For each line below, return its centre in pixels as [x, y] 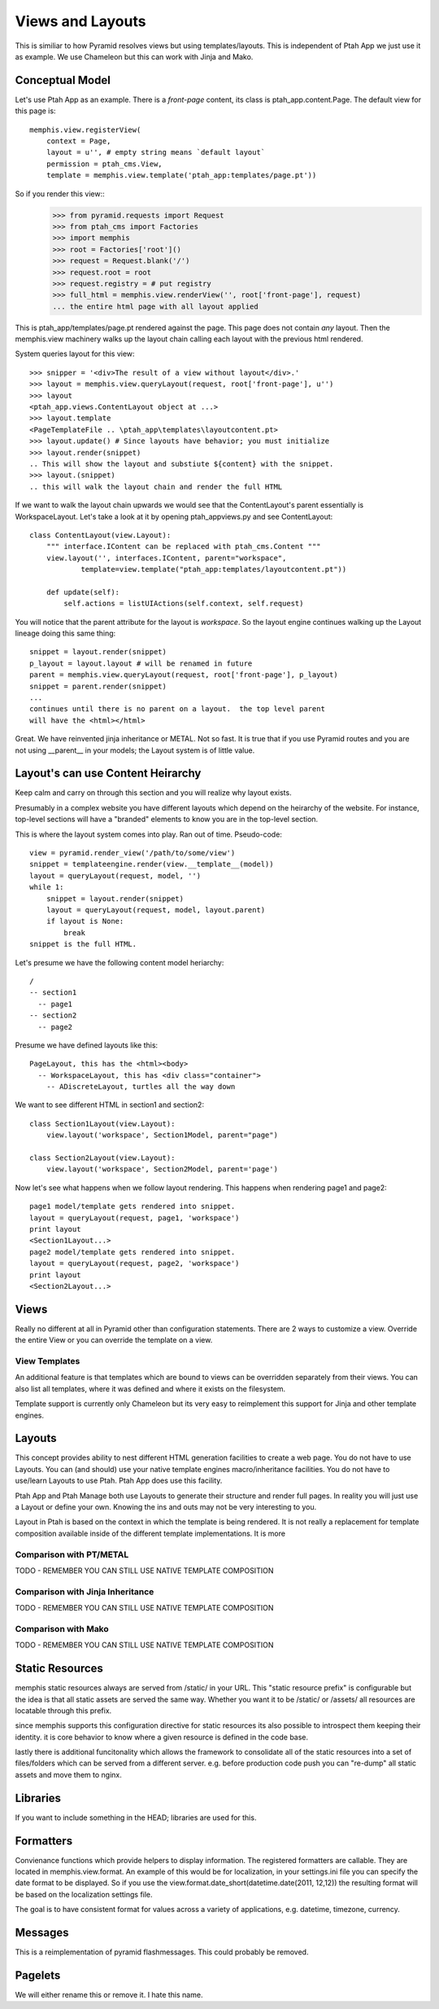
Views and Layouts [80, 21]
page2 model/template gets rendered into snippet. [133, 1252]
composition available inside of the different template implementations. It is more [150, 1533]
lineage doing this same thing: [65, 633]
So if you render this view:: [60, 193]
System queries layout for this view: [75, 354]
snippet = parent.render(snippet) [98, 686]
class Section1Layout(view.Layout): [102, 1123]
